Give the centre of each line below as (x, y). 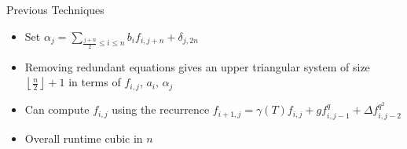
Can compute (57, 109)
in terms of (95, 82)
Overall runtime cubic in (84, 138)
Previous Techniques (55, 9)
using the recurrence (161, 109)
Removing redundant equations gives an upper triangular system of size (197, 66)
